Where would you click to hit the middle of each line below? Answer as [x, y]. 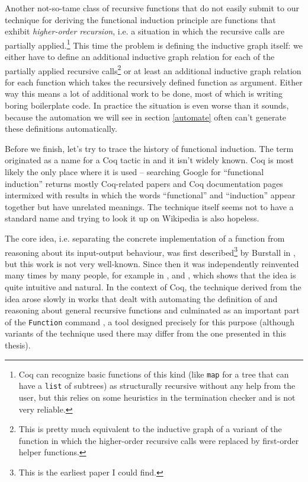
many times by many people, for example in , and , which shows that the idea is [150, 275]
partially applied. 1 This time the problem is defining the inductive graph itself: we [154, 44]
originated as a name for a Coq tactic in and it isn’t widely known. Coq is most [150, 160]
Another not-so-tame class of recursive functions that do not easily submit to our [152, 8]
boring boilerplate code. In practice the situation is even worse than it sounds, [147, 105]
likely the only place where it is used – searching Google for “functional [134, 172]
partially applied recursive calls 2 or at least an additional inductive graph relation [153, 69]
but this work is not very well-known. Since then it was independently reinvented [152, 263]
